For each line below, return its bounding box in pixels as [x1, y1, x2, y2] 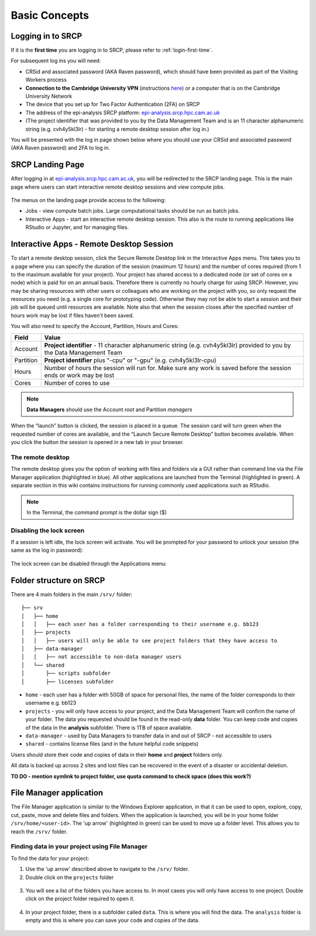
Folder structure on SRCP [11, 575, 105, 585]
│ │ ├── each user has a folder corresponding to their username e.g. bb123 [21, 621, 259, 627]
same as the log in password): [11, 546, 84, 554]
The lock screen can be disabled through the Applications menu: [11, 560, 167, 567]
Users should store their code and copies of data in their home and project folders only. [11, 751, 224, 758]
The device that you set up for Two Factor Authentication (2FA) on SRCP [25, 101, 200, 108]
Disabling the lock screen [11, 526, 85, 534]
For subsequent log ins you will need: [11, 57, 101, 64]
